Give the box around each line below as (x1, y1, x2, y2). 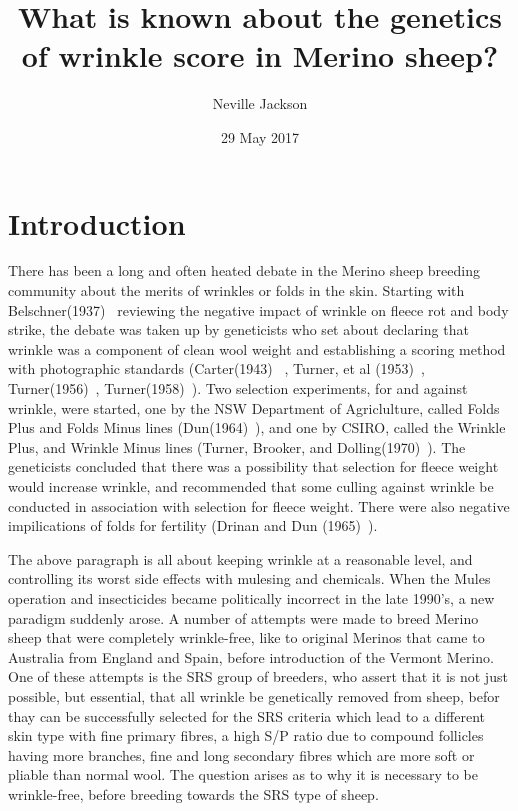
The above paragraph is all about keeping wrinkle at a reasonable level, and (8, 548, 473, 569)
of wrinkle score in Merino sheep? (21, 35, 499, 76)
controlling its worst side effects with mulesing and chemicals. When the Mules (8, 568, 491, 589)
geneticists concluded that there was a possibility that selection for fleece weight (8, 456, 499, 477)
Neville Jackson (212, 93, 308, 114)
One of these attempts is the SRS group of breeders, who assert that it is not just (8, 666, 508, 687)
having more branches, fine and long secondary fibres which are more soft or (8, 744, 475, 765)
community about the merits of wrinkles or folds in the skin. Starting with (8, 280, 465, 301)
